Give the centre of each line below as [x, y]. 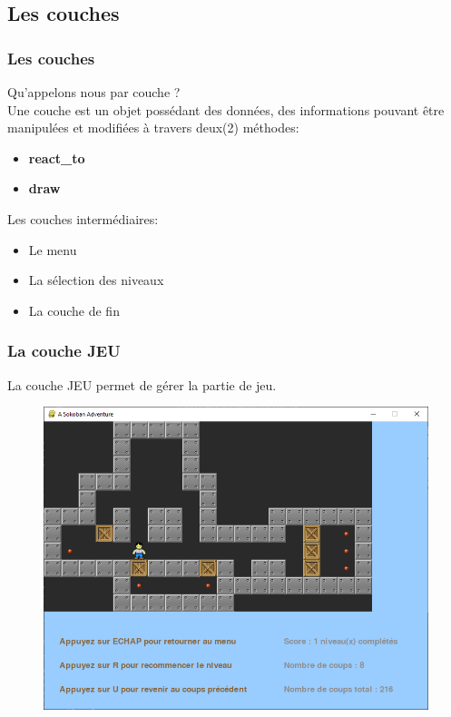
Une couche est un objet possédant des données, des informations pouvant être [226, 109]
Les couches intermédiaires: [83, 218]
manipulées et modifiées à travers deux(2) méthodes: [153, 128]
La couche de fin [74, 310]
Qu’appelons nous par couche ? [94, 92]
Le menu [53, 249]
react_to [57, 157]
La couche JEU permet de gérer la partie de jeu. [142, 384]
